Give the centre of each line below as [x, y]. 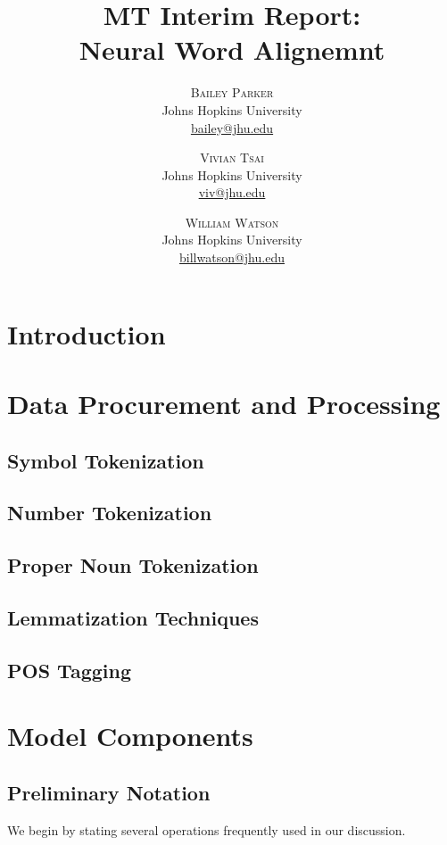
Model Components [130, 736]
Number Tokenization [110, 513]
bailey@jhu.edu [232, 127]
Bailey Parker [232, 92]
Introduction [87, 333]
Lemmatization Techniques [133, 617]
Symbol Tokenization [106, 460]
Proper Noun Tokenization [133, 565]
